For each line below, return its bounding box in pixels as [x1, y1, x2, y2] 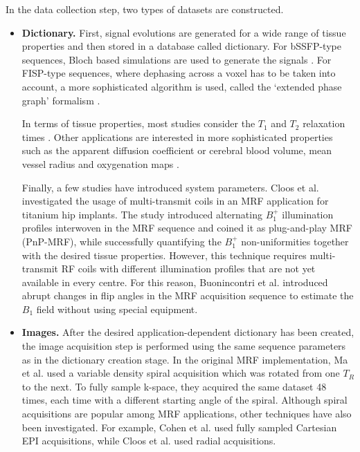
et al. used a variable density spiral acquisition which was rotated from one [21, 366, 340, 380]
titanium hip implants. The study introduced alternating [21, 207, 262, 221]
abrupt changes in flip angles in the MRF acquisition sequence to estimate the [21, 288, 354, 303]
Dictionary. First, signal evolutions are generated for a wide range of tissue [21, 25, 346, 39]
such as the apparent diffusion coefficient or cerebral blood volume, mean [21, 143, 332, 158]
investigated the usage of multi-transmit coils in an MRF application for [21, 194, 329, 208]
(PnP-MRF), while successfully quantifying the [21, 234, 222, 248]
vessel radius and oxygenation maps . [21, 156, 179, 171]
